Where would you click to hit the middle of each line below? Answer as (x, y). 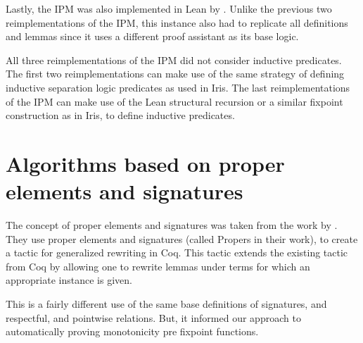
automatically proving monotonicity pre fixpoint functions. (132, 331)
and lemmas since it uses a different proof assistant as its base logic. (152, 36)
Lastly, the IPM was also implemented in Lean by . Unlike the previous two (169, 8)
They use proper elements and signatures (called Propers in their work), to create (182, 238)
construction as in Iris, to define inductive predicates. (120, 115)
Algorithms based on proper (145, 163)
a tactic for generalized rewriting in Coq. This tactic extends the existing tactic (177, 252)
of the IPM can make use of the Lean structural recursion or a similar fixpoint (174, 101)
